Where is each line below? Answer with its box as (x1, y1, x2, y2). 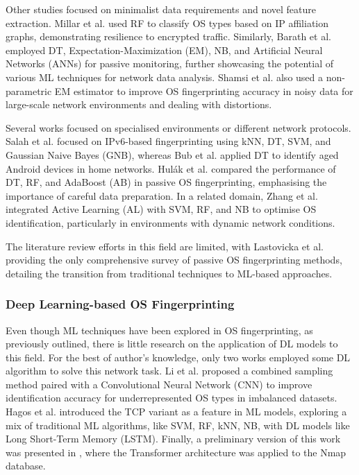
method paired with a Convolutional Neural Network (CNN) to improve (6, 377, 312, 391)
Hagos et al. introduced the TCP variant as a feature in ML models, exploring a (6, 404, 347, 419)
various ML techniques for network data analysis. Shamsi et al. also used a (6, 69, 324, 84)
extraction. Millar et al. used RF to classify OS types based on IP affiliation (6, 15, 329, 30)
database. (6, 458, 46, 473)
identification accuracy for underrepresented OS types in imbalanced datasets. (6, 390, 337, 405)
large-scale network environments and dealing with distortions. (6, 97, 272, 112)
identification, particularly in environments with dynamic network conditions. (6, 215, 335, 230)
